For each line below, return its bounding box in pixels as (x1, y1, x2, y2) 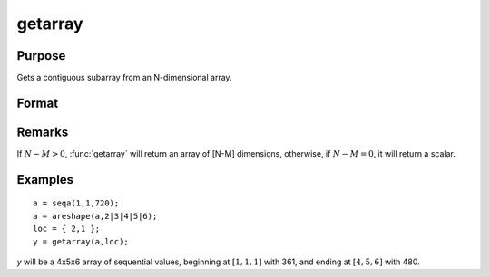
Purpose (16, 48, 66, 63)
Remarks (16, 124, 69, 139)
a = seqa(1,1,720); (33, 198, 120, 208)
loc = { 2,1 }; (33, 224, 101, 234)
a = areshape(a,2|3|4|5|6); (33, 211, 158, 221)
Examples (16, 172, 74, 187)
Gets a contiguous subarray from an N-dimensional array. (16, 72, 232, 83)
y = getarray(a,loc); (33, 236, 129, 246)
